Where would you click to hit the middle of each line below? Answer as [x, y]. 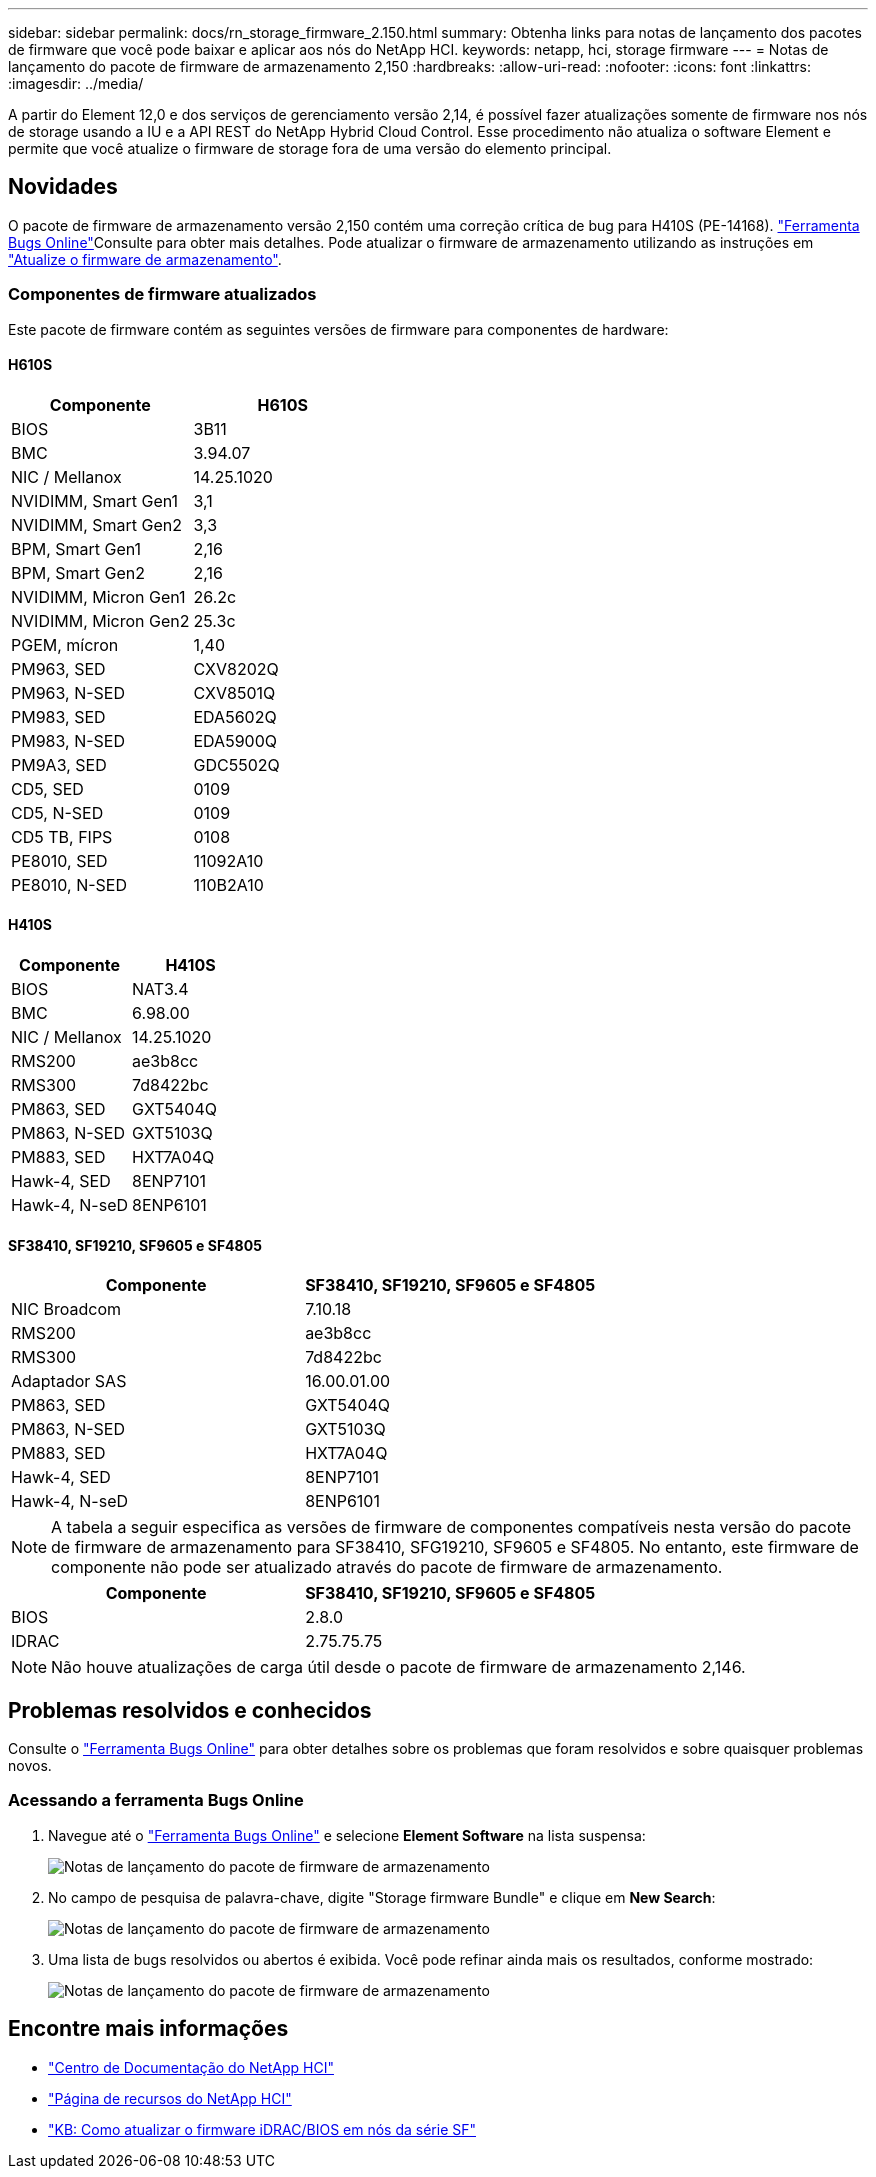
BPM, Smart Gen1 [76, 548]
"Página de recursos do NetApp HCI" [170, 2098]
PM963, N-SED [68, 692]
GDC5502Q [236, 764]
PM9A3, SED [59, 764]
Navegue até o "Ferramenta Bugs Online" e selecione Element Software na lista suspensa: [347, 1835]
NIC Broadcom [66, 1309]
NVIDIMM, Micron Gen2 [100, 620]
